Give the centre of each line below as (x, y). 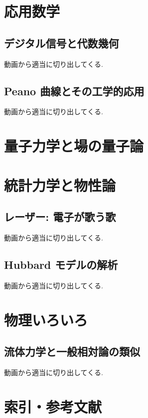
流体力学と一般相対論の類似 (72, 351)
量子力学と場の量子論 (74, 146)
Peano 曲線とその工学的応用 (74, 91)
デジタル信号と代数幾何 (62, 43)
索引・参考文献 (53, 406)
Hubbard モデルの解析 (61, 264)
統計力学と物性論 (60, 185)
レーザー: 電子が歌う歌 (60, 217)
